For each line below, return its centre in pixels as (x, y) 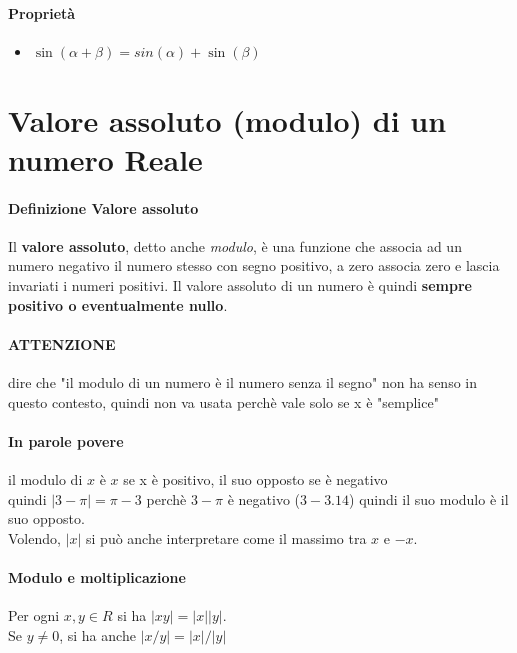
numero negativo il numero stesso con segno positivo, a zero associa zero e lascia (254, 265)
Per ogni (34, 615)
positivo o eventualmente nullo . (118, 304)
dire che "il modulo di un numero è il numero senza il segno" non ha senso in (242, 381)
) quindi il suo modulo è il (429, 498)
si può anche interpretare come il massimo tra (226, 537)
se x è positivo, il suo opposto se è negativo (255, 478)
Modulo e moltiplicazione (97, 576)
